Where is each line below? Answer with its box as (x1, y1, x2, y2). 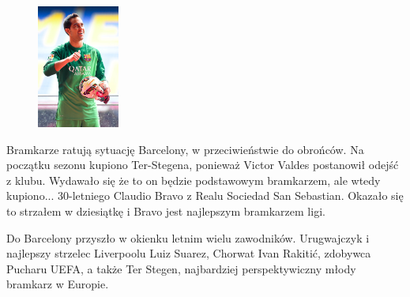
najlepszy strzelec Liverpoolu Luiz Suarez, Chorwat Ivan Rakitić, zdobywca (6, 245, 371, 261)
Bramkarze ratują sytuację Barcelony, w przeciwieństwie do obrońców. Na (6, 141, 364, 157)
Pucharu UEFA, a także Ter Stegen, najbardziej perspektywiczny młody (6, 260, 356, 276)
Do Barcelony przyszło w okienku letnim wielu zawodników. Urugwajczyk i (6, 229, 370, 246)
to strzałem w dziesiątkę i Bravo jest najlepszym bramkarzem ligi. (6, 202, 325, 219)
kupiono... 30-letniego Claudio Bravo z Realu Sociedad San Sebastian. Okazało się (6, 187, 404, 204)
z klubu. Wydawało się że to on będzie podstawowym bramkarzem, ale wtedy (6, 171, 381, 188)
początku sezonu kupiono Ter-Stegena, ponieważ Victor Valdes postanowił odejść (6, 156, 399, 173)
